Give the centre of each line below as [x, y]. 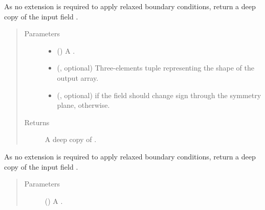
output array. [78, 77]
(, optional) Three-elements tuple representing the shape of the [156, 68]
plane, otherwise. [83, 105]
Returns [37, 122]
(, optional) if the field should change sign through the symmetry [159, 95]
